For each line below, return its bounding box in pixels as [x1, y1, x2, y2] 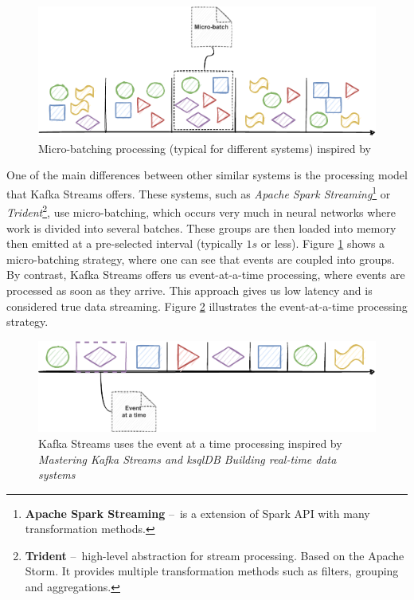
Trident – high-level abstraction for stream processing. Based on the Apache [25, 547, 404, 563]
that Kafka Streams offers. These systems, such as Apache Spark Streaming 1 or [6, 183, 391, 202]
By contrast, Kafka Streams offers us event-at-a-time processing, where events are [6, 266, 405, 283]
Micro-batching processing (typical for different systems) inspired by [38, 139, 371, 156]
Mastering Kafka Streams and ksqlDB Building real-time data [38, 450, 337, 467]
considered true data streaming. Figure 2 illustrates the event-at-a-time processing [6, 297, 408, 314]
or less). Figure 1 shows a [260, 235, 385, 252]
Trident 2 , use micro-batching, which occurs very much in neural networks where [6, 202, 396, 220]
